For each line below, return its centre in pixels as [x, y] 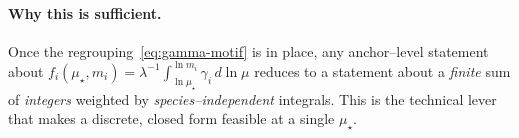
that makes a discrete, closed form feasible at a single [171, 118]
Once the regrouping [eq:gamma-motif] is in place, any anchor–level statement [248, 50]
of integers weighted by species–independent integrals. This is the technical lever [252, 98]
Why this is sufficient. [85, 12]
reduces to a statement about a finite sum [382, 70]
